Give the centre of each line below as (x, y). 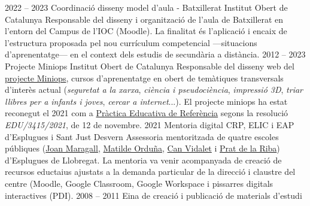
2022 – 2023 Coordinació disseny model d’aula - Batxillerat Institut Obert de (146, 7)
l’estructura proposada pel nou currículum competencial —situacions (131, 42)
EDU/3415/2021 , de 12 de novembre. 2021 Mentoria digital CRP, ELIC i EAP (150, 124)
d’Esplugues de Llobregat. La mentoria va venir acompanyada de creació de (143, 160)
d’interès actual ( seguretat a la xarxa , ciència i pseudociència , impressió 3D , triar (154, 90)
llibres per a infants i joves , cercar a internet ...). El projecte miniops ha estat (146, 101)
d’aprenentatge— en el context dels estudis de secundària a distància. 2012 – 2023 (155, 54)
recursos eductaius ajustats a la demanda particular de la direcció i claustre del (150, 172)
